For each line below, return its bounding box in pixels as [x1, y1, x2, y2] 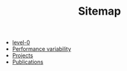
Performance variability [12, 45, 71, 53]
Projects [12, 52, 34, 59]
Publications [12, 58, 44, 65]
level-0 [12, 39, 31, 47]
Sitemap [78, 4, 122, 18]
